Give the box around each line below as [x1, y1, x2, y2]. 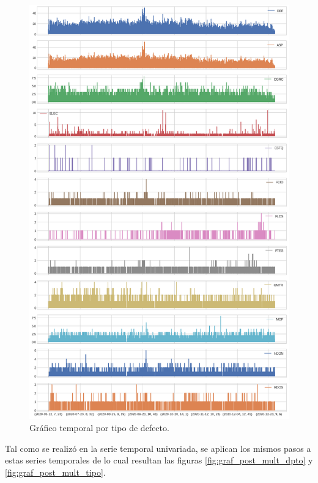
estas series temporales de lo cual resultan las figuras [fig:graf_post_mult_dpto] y [5, 454, 313, 467]
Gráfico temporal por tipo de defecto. [29, 421, 169, 434]
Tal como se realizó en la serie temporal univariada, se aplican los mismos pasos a [5, 441, 311, 454]
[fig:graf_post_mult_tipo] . [5, 465, 106, 478]
